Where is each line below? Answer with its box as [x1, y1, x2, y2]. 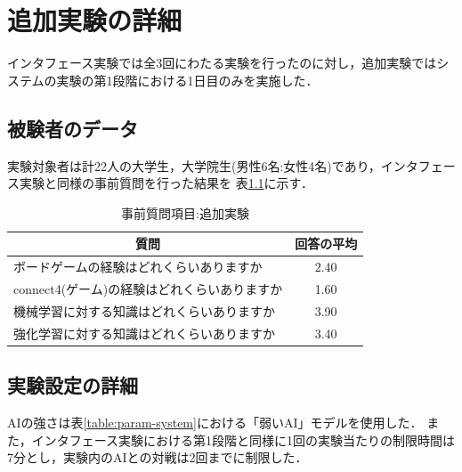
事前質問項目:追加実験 [121, 203, 250, 222]
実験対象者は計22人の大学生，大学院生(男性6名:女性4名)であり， [7, 156, 381, 175]
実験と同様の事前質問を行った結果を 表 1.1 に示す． [19, 174, 314, 192]
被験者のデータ [7, 114, 138, 142]
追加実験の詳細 [7, 2, 182, 38]
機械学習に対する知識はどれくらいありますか [13, 301, 275, 320]
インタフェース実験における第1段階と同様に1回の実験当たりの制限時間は [31, 430, 456, 449]
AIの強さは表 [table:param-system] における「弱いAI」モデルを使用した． [7, 412, 423, 431]
